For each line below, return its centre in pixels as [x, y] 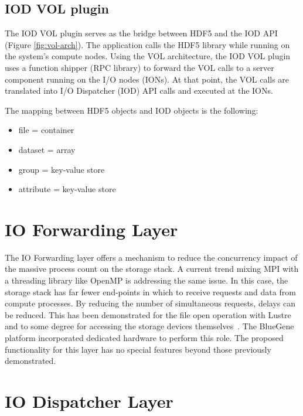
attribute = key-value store [67, 189]
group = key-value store [62, 169]
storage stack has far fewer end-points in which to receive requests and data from [150, 291]
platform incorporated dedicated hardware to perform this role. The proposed [144, 338]
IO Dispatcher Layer [89, 400]
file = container [46, 130]
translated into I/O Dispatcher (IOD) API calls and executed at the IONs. [139, 91]
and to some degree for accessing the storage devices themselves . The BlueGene [149, 326]
